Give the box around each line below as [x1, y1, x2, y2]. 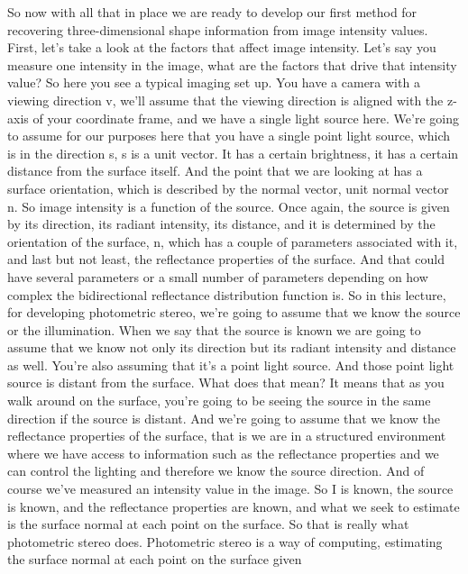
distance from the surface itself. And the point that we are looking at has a [7, 161, 423, 180]
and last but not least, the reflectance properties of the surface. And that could [7, 250, 445, 269]
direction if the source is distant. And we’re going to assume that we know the [7, 408, 440, 427]
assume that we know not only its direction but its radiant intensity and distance [7, 338, 456, 357]
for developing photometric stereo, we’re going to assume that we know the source [7, 303, 461, 322]
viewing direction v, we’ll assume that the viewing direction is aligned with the [7, 90, 444, 109]
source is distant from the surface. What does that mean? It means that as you [7, 373, 445, 392]
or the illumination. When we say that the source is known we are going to [7, 320, 421, 339]
